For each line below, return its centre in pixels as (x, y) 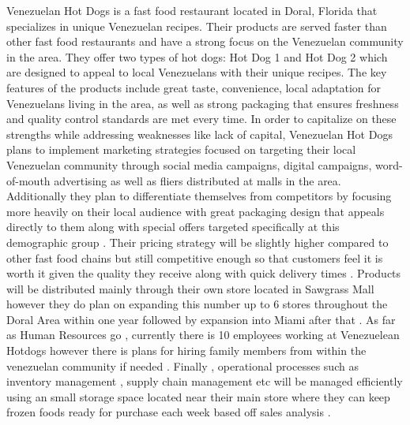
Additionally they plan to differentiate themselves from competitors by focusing (199, 196)
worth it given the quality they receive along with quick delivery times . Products (204, 273)
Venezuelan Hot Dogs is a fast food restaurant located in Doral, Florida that (192, 10)
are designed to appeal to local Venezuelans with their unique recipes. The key (197, 72)
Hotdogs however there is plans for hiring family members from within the (186, 350)
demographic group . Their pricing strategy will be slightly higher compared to (197, 242)
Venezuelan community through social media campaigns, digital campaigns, (189, 164)
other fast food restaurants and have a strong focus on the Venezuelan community (205, 41)
